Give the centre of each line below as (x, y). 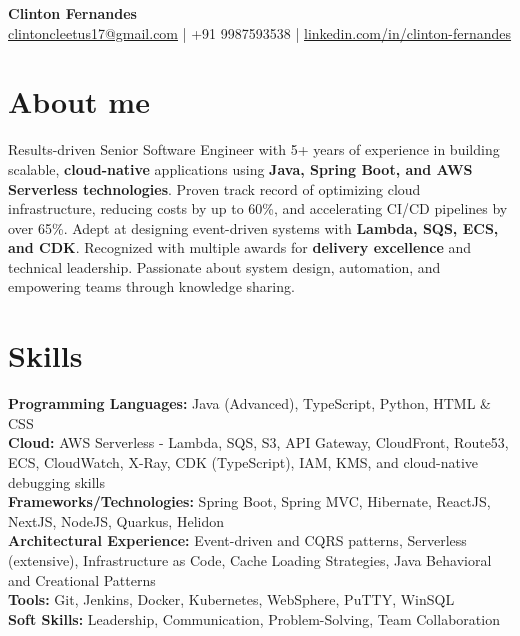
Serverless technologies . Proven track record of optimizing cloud (214, 188)
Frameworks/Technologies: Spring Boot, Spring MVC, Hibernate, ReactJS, (249, 501)
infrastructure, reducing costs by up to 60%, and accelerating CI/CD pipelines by (258, 208)
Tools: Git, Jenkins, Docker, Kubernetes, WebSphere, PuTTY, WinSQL (231, 599)
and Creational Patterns (82, 579)
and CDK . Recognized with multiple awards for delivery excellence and (240, 247)
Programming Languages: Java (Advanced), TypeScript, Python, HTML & (249, 403)
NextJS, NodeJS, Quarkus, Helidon (116, 520)
